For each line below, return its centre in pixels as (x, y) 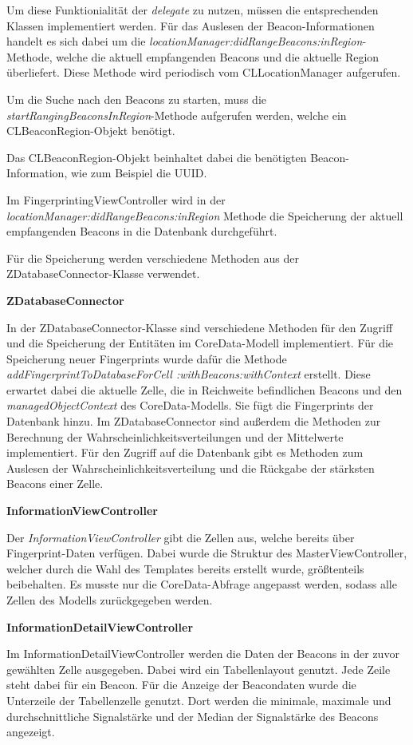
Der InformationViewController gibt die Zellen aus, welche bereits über (181, 537)
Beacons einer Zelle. (55, 483)
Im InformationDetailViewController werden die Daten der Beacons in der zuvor (203, 654)
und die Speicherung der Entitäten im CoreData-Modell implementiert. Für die (200, 343)
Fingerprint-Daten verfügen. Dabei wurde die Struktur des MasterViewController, (207, 553)
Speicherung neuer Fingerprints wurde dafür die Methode (147, 358)
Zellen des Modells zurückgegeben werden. (110, 600)
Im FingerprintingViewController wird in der (116, 199)
